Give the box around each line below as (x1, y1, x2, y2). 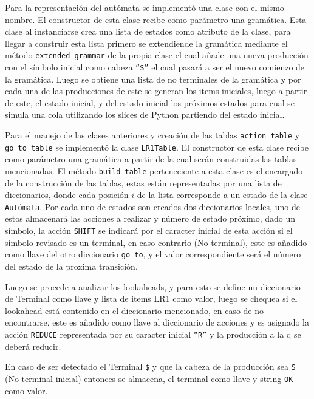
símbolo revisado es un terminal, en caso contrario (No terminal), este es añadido (5, 236, 307, 248)
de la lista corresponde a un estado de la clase (137, 188, 308, 201)
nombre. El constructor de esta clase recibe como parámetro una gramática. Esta (5, 13, 307, 26)
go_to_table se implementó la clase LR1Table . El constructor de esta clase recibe (5, 140, 309, 153)
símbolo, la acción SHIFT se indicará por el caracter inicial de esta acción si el (5, 224, 293, 237)
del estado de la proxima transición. (5, 259, 138, 272)
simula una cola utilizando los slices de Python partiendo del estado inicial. (5, 108, 285, 121)
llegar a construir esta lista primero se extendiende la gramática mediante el (5, 36, 288, 49)
